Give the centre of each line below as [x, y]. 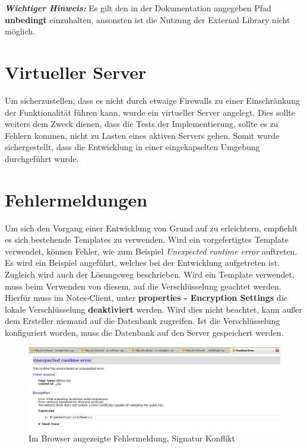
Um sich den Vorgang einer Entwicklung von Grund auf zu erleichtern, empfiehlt [151, 228]
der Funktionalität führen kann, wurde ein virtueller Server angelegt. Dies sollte [150, 112]
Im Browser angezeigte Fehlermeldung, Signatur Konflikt [132, 438]
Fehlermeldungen [76, 199]
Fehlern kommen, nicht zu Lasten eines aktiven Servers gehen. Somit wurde [142, 135]
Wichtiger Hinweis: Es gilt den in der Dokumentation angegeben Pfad [138, 8]
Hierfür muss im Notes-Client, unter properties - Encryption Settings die [146, 298]
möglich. [20, 31]
